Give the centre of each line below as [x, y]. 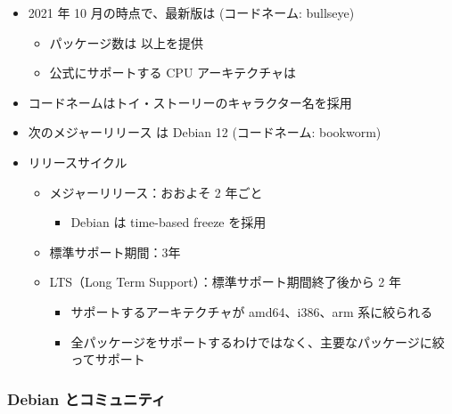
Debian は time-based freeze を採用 [168, 222]
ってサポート [108, 359]
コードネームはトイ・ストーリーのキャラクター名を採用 [190, 102]
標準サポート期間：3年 [115, 252]
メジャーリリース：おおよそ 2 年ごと [156, 192]
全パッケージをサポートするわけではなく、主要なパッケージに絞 [258, 341]
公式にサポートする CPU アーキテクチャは [173, 73]
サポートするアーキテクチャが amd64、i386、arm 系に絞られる [252, 311]
